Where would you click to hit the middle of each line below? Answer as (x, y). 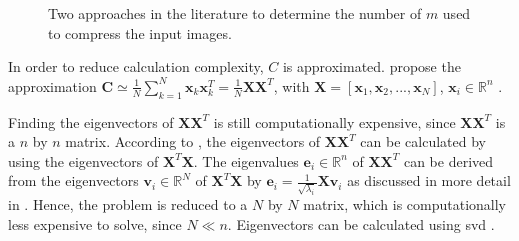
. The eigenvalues (246, 160)
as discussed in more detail (429, 180)
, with (291, 85)
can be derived (448, 160)
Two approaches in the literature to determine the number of (235, 13)
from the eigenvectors (73, 180)
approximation (52, 85)
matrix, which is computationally (405, 204)
